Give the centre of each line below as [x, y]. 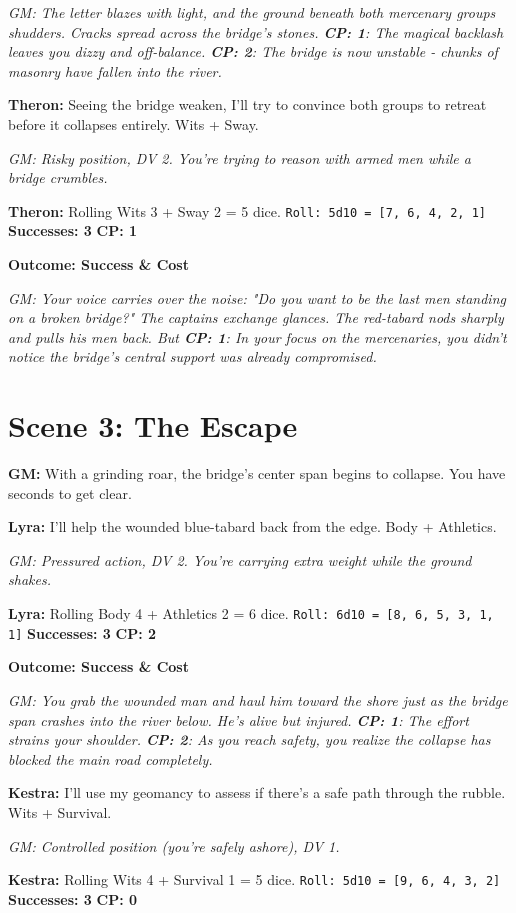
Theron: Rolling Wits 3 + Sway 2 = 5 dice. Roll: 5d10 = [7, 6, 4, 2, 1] [247, 210]
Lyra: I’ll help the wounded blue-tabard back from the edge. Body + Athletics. [252, 526]
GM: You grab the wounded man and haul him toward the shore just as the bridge [258, 699]
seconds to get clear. [70, 492]
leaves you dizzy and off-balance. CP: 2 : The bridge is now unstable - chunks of [253, 51]
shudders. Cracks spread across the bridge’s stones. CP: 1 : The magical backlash [256, 31]
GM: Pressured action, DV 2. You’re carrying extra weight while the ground [240, 559]
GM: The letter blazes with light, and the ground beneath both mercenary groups [252, 12]
